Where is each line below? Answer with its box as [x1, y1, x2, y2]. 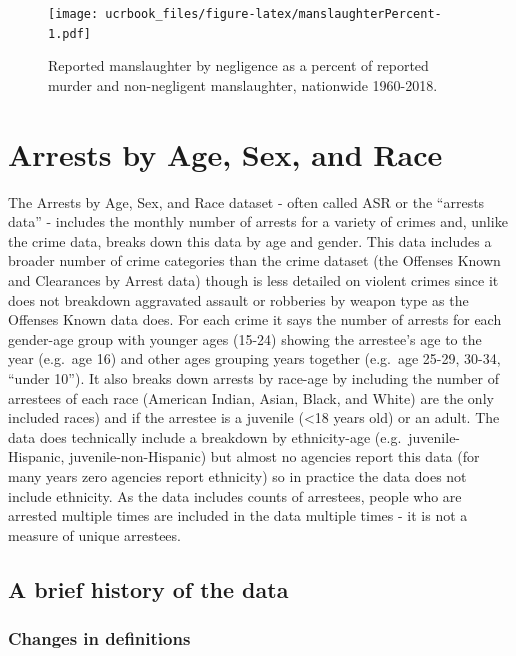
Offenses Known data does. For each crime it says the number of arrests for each [8, 309, 502, 330]
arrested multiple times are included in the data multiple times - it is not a [8, 505, 468, 526]
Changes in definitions [8, 626, 191, 651]
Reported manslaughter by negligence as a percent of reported [48, 55, 429, 76]
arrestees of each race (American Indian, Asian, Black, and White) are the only [8, 387, 494, 408]
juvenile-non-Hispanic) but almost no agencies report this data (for [69, 446, 480, 467]
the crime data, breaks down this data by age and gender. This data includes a [8, 230, 492, 251]
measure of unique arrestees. [8, 524, 181, 545]
